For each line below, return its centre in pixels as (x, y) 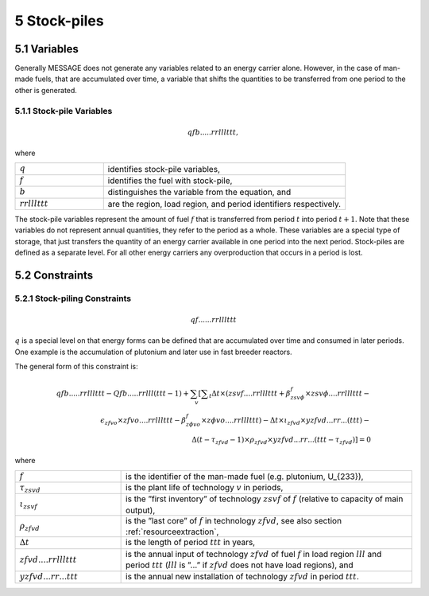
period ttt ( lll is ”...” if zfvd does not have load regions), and (240, 565)
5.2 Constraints (54, 275)
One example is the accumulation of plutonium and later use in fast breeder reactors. (154, 352)
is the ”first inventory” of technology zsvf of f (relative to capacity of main (265, 499)
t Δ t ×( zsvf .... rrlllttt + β (250, 394)
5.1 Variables (47, 49)
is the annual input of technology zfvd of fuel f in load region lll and (254, 554)
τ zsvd (30, 489)
